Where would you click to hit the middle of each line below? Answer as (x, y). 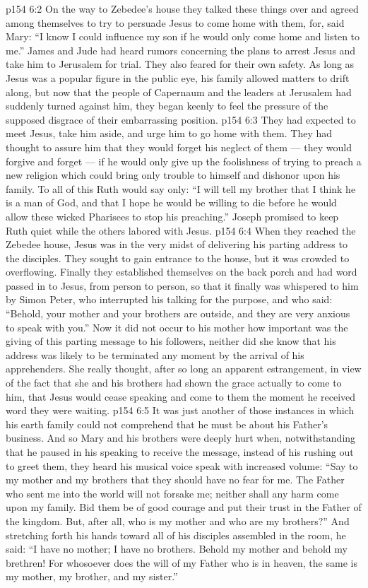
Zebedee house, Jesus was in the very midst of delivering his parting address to (177, 244)
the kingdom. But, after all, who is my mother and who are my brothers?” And (178, 521)
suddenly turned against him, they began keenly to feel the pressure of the (167, 106)
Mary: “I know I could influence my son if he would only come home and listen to (183, 36)
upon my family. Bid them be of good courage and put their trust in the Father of (184, 507)
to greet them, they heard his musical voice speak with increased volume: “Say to (182, 465)
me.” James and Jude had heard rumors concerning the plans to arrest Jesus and (181, 50)
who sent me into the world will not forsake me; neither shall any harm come (172, 493)
